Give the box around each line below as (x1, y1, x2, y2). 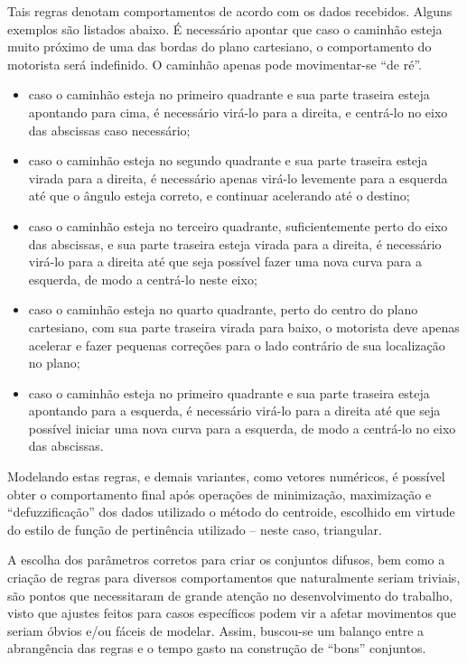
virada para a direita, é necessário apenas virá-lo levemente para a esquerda (28, 168, 448, 187)
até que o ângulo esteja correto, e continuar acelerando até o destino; (28, 186, 410, 205)
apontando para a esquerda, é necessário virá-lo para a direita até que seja (28, 401, 441, 420)
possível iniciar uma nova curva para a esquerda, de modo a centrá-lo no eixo (28, 418, 456, 437)
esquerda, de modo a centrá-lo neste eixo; (28, 269, 257, 288)
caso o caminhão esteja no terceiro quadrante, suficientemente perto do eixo (28, 216, 448, 235)
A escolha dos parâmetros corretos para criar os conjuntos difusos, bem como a (7, 550, 445, 569)
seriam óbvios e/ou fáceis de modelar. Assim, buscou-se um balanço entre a (7, 621, 425, 640)
